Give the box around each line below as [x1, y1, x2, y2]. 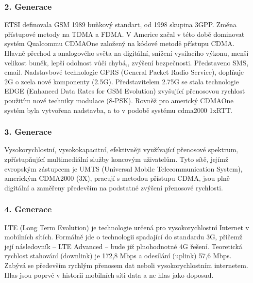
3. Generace [4, 126, 52, 138]
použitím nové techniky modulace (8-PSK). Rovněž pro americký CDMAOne [4, 95, 234, 105]
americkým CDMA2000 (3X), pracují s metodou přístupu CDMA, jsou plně [4, 173, 230, 183]
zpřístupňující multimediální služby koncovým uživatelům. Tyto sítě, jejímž [4, 154, 229, 164]
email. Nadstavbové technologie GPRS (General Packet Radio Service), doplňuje [4, 67, 244, 77]
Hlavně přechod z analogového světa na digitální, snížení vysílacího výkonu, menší [4, 48, 249, 58]
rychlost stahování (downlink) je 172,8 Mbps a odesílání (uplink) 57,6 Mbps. [4, 251, 232, 261]
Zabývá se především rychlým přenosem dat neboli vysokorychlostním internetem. [4, 260, 248, 270]
